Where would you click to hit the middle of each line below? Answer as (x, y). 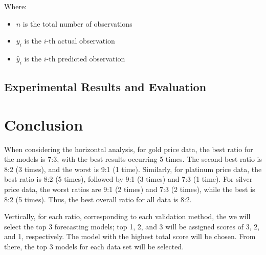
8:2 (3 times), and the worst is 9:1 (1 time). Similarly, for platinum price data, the (133, 169)
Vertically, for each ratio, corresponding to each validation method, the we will (127, 216)
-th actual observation (81, 41)
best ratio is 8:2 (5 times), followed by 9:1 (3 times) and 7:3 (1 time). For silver (128, 179)
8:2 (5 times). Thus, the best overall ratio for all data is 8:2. (98, 199)
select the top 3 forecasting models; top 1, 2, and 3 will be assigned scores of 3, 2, (132, 226)
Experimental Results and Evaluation (105, 87)
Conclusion (44, 124)
